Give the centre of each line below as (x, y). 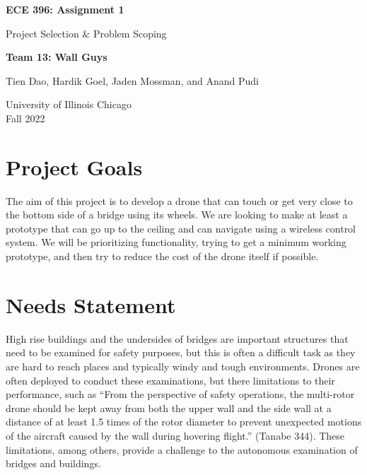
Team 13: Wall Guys (57, 57)
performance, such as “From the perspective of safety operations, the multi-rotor (180, 394)
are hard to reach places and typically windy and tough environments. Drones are (183, 366)
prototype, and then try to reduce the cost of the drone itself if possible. (162, 256)
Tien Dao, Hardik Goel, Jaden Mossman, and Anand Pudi (132, 80)
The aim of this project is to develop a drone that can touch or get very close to (179, 200)
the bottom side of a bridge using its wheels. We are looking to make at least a (177, 215)
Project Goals (74, 166)
